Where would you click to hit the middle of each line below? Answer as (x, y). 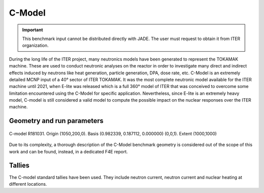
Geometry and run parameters (56, 121)
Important (33, 30)
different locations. (28, 184)
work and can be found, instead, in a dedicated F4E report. (68, 151)
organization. (35, 45)
